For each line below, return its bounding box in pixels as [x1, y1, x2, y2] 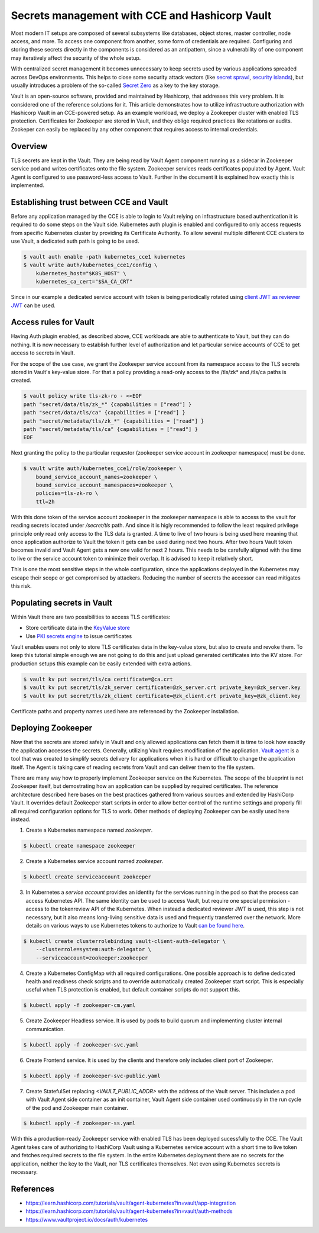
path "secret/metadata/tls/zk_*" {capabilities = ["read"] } [23, 417, 204, 424]
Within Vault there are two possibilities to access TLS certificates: [11, 613, 171, 620]
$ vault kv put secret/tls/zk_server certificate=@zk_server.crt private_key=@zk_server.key [23, 684, 301, 691]
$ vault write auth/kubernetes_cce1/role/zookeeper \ [23, 465, 183, 472]
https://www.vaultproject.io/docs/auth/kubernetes [25, 1216, 148, 1223]
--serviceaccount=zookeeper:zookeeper [35, 954, 148, 961]
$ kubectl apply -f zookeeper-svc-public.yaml [23, 1072, 161, 1079]
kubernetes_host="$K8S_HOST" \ [35, 270, 126, 276]
